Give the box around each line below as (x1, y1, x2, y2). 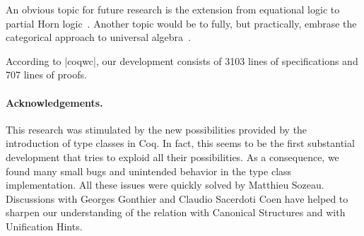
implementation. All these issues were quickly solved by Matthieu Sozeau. (6, 177, 324, 192)
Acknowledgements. (6, 95, 103, 110)
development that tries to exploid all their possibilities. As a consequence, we (6, 149, 339, 164)
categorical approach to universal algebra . (6, 30, 191, 45)
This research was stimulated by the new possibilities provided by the (6, 122, 307, 136)
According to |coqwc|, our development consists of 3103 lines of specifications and (6, 53, 358, 68)
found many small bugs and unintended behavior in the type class (6, 163, 292, 178)
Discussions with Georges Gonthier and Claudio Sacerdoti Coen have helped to (6, 191, 348, 206)
